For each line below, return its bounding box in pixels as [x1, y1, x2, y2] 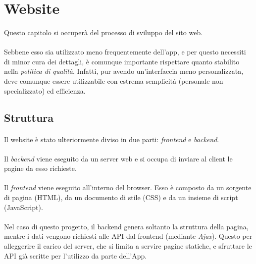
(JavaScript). [4, 202, 43, 212]
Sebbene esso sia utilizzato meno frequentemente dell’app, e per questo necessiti [4, 47, 246, 57]
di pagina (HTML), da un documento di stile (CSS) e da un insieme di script [4, 192, 238, 203]
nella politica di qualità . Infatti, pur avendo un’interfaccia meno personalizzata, [4, 66, 244, 76]
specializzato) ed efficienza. [4, 85, 86, 96]
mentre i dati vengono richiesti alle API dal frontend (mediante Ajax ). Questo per [4, 231, 253, 241]
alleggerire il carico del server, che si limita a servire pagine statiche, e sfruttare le [4, 241, 252, 251]
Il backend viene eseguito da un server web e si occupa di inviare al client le [4, 153, 233, 163]
